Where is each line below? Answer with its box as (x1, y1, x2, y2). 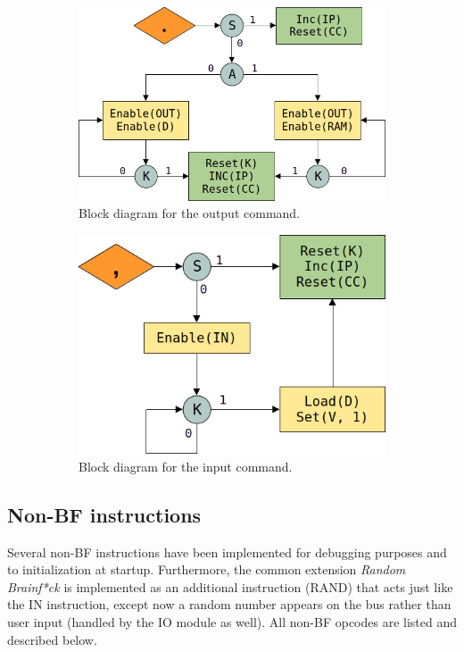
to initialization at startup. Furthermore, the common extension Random (7, 560, 406, 579)
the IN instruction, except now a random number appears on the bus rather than (7, 595, 452, 614)
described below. (7, 630, 97, 648)
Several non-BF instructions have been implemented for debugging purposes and (7, 542, 447, 561)
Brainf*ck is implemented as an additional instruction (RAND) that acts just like (7, 577, 453, 596)
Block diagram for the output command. (79, 204, 301, 222)
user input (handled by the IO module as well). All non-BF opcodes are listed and (7, 612, 458, 631)
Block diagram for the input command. (79, 456, 293, 475)
